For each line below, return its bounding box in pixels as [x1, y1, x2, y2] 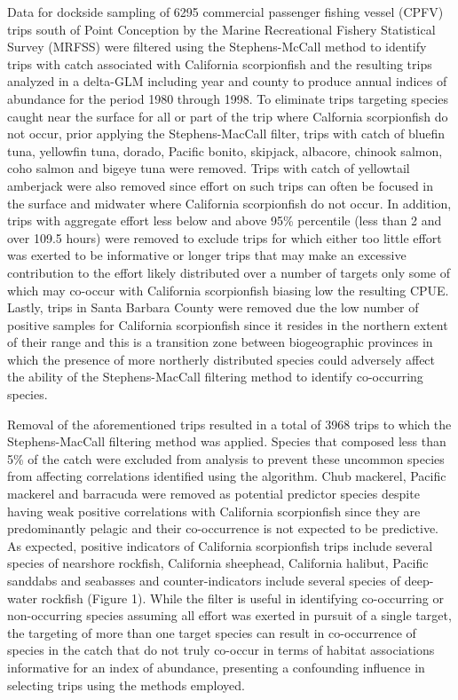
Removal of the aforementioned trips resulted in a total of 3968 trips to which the [7, 414, 452, 433]
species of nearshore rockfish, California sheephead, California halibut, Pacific [7, 554, 429, 572]
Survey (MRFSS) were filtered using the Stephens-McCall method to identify [7, 37, 427, 56]
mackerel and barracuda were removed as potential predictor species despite [7, 484, 420, 503]
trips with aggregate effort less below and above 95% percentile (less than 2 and [7, 211, 442, 230]
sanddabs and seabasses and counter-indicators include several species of [7, 571, 401, 589]
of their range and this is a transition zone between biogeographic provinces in [7, 333, 433, 351]
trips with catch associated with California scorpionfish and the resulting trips [7, 54, 432, 73]
